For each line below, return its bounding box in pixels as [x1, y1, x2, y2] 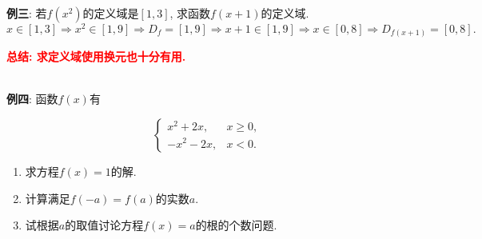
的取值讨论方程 [65, 217, 144, 233]
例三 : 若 [6, 4, 47, 21]
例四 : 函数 [6, 90, 58, 107]
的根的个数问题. [195, 217, 277, 233]
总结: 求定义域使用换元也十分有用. [6, 48, 186, 65]
